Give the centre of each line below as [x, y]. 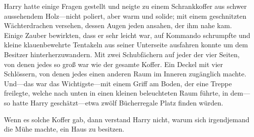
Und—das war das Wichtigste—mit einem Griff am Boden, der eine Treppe [118, 83]
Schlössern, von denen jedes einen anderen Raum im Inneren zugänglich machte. [125, 74]
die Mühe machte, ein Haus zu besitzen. [64, 129]
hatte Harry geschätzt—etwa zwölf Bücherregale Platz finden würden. [118, 102]
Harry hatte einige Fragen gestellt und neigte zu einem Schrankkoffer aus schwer [126, 6]
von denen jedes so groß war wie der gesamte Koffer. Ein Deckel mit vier [114, 64]
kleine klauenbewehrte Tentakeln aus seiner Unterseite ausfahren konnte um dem [126, 45]
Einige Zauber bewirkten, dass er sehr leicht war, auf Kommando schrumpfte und [127, 35]
